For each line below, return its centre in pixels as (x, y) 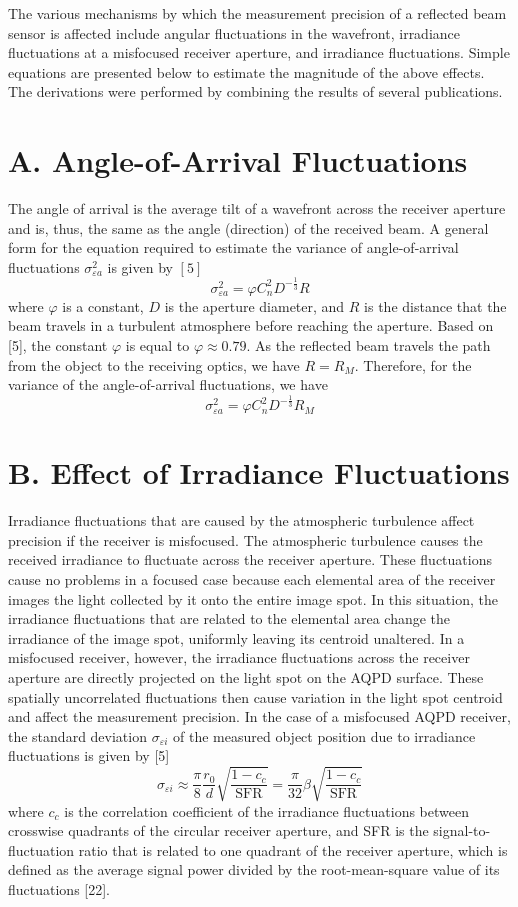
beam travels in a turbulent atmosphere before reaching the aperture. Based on (251, 325)
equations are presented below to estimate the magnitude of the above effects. (246, 71)
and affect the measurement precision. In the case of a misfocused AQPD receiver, (259, 716)
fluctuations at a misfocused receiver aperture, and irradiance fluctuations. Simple (259, 52)
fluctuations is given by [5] (89, 755)
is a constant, (103, 305)
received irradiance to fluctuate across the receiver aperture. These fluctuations (250, 559)
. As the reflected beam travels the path (368, 345)
